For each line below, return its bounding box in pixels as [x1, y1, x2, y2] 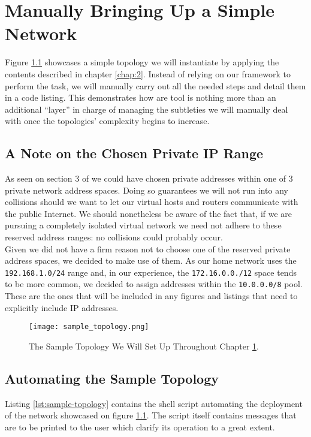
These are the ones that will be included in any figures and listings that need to [5, 290, 298, 302]
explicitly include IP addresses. [5, 301, 119, 314]
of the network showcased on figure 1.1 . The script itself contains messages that [5, 409, 297, 421]
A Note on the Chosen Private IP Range [5, 144, 264, 162]
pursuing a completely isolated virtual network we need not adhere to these [5, 219, 282, 231]
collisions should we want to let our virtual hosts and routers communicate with [5, 195, 298, 208]
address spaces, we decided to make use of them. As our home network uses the [5, 254, 297, 267]
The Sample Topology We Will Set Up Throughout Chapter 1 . [29, 339, 259, 352]
